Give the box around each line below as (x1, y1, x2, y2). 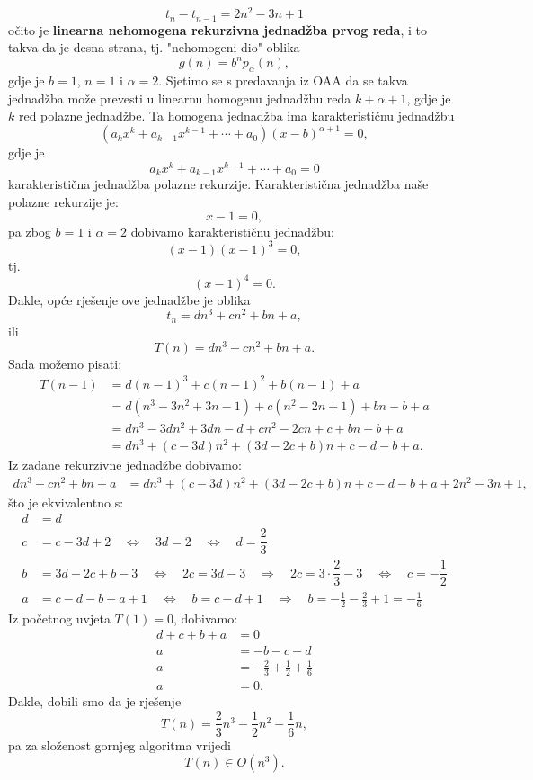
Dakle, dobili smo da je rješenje (8, 691, 182, 710)
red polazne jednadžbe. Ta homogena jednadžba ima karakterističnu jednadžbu (18, 106, 455, 125)
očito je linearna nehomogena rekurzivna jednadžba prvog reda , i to (8, 20, 428, 39)
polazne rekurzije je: (8, 193, 119, 211)
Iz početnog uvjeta (8, 608, 111, 627)
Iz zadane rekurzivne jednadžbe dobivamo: (8, 454, 242, 473)
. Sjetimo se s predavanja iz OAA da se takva (158, 71, 408, 90)
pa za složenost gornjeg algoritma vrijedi (8, 735, 231, 754)
